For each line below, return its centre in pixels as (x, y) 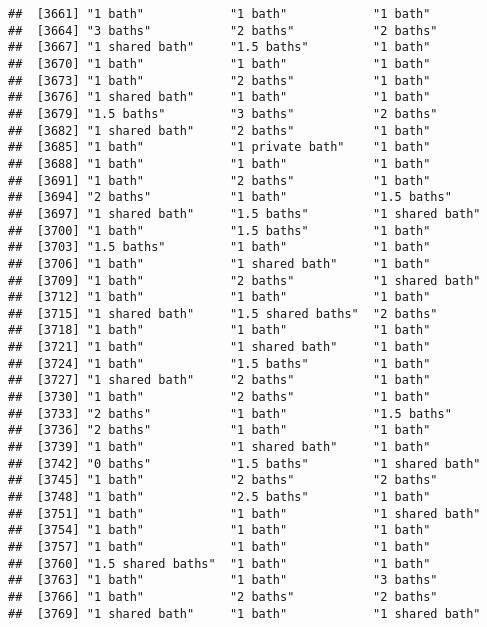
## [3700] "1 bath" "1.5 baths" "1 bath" (219, 230)
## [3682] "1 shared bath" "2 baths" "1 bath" (219, 130)
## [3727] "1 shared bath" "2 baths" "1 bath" (219, 380)
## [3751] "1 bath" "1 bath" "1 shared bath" (244, 513)
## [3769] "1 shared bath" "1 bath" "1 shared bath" (244, 613)
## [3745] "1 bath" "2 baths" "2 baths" (223, 480)
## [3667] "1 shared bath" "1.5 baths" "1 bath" (219, 47)
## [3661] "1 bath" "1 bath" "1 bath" (219, 14)
